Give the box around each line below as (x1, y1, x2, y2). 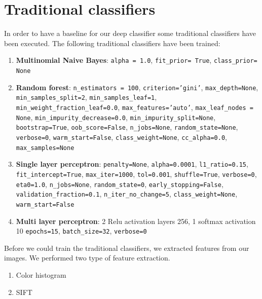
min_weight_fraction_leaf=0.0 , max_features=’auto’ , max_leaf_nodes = (16, 101, 253, 112)
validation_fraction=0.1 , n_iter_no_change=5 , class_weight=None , (16, 189, 238, 199)
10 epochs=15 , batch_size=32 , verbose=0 (16, 226, 147, 236)
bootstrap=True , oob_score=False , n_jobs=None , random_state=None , (16, 122, 238, 132)
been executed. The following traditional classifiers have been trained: (4, 38, 220, 48)
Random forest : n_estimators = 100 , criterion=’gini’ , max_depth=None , (16, 82, 258, 92)
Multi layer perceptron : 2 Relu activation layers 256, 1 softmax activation (16, 215, 256, 226)
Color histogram (16, 269, 66, 280)
